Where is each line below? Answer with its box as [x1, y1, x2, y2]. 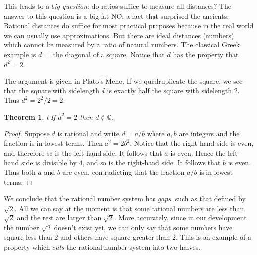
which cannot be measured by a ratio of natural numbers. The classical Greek [4, 40, 240, 50]
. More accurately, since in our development [114, 212, 247, 223]
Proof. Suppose [4, 128, 50, 138]
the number [4, 222, 39, 232]
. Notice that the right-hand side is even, [130, 138, 254, 148]
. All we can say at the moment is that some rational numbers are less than [14, 203, 244, 213]
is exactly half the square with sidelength [107, 85, 232, 95]
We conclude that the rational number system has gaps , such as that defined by [4, 193, 246, 204]
